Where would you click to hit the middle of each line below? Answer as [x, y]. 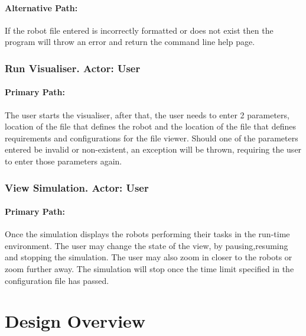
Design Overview [75, 321]
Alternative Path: [41, 7]
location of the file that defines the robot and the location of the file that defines [150, 126]
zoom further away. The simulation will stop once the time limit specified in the [149, 269]
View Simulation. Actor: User [77, 187]
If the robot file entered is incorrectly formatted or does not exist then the [139, 30]
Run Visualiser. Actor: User [73, 68]
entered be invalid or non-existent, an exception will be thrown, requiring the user [153, 149]
